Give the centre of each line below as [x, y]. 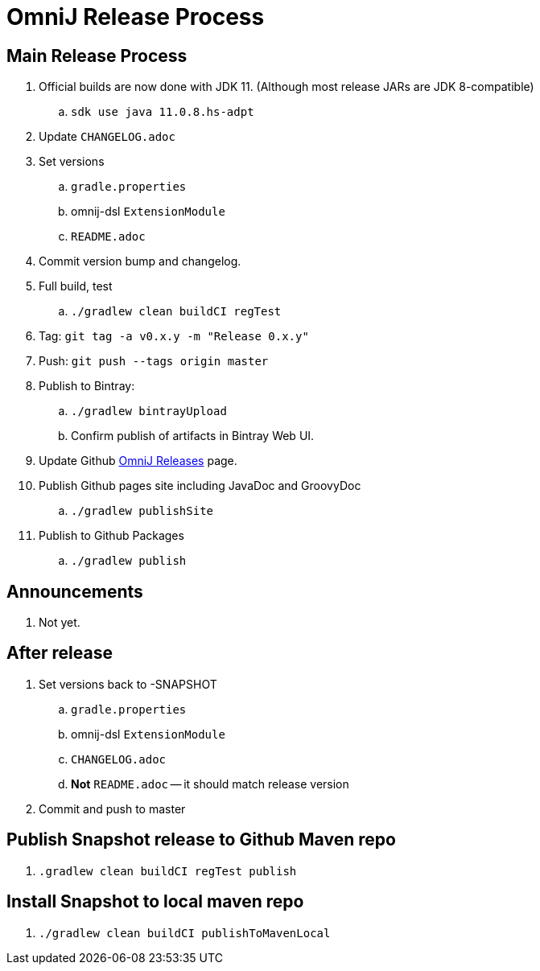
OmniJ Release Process [136, 17]
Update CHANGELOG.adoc [107, 137]
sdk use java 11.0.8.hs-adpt [163, 112]
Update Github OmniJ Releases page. [138, 461]
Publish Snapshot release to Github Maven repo [201, 840]
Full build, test [76, 286]
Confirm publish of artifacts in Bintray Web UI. [193, 436]
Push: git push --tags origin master [154, 361]
